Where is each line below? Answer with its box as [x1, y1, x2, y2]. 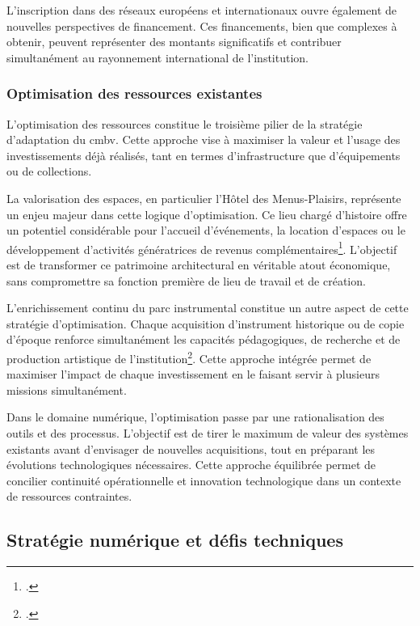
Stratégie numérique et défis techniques [6, 527, 343, 552]
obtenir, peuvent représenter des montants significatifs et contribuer [6, 33, 342, 50]
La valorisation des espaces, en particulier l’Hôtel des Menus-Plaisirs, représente [6, 189, 401, 206]
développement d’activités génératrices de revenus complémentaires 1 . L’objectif [6, 238, 397, 257]
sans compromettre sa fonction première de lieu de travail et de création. [6, 272, 366, 289]
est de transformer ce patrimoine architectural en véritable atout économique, [6, 256, 391, 273]
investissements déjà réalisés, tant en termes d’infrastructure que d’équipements [6, 146, 401, 163]
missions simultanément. [6, 381, 127, 398]
